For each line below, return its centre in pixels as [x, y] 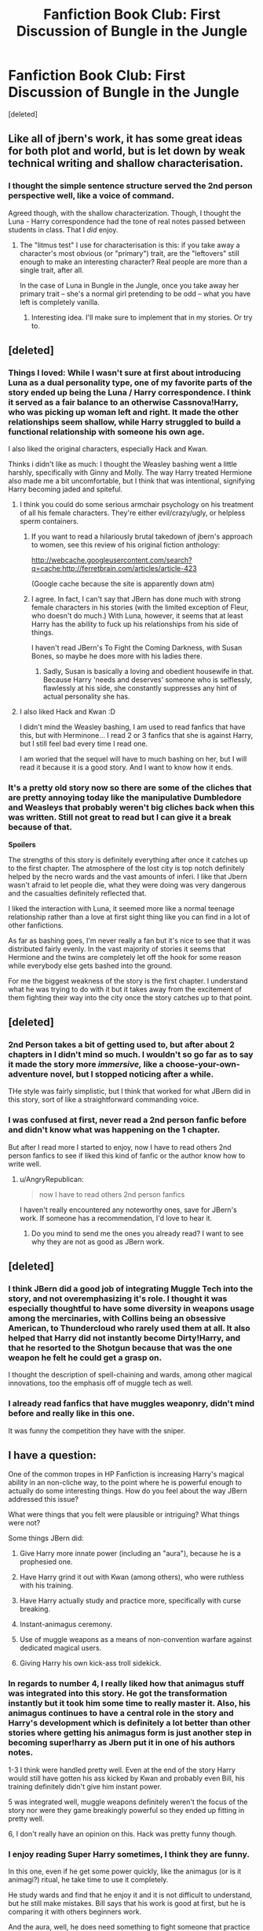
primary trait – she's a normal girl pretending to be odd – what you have [135, 294]
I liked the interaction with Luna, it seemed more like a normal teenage [122, 908]
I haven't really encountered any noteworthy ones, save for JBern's [128, 1210]
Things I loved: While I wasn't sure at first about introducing [124, 372]
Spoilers [22, 844]
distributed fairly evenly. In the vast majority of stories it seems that [117, 949]
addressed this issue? [44, 1499]
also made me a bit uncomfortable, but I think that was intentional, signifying [131, 481]
